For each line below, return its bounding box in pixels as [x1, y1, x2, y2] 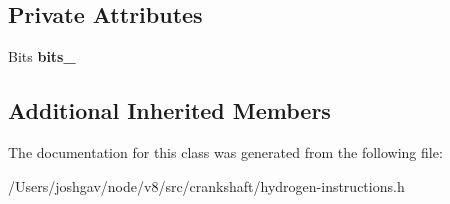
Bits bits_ [8, 46, 76, 67]
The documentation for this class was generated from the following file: [8, 142, 443, 162]
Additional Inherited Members [8, 95, 331, 126]
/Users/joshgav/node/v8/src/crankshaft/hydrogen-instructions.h [8, 175, 405, 196]
